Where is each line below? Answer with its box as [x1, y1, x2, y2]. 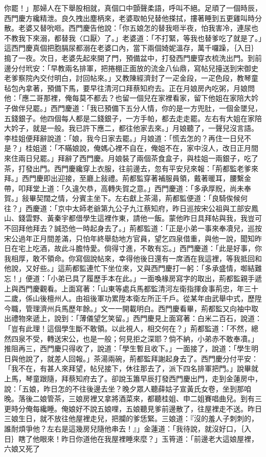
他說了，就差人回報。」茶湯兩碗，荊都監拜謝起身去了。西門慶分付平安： [18, 353, 258, 363]
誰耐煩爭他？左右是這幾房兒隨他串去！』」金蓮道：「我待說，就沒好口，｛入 [4, 423, 251, 433]
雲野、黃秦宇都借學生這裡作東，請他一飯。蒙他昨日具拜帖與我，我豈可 [25, 213, 262, 223]
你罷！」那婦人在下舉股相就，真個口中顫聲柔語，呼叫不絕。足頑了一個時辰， [4, 3, 262, 13]
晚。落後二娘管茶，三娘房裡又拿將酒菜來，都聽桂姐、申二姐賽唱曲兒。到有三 [4, 393, 262, 404]
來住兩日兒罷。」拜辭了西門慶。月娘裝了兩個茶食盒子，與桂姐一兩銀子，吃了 [4, 152, 258, 163]
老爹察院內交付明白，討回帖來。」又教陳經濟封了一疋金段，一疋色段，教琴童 [4, 73, 258, 83]
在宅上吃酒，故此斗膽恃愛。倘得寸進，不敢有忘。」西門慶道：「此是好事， [11, 243, 255, 254]
